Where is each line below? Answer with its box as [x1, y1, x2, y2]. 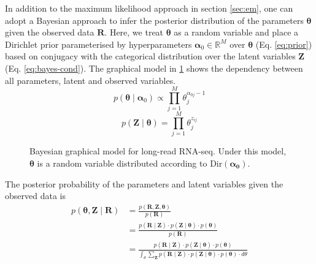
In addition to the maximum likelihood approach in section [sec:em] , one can [5, 2, 293, 14]
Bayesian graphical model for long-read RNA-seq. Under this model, [29, 145, 287, 157]
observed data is [5, 189, 66, 202]
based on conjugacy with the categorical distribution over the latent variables [5, 50, 296, 62]
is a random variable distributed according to [37, 157, 207, 169]
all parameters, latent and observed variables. [5, 74, 176, 86]
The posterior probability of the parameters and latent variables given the [5, 177, 283, 190]
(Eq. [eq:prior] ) [255, 37, 312, 50]
